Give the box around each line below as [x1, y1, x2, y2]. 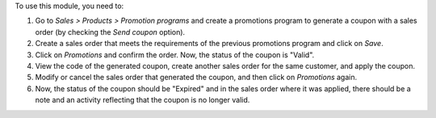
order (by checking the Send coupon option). [35, 27, 186, 36]
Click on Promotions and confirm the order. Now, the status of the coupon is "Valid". [35, 49, 315, 60]
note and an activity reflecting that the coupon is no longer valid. [35, 95, 250, 105]
